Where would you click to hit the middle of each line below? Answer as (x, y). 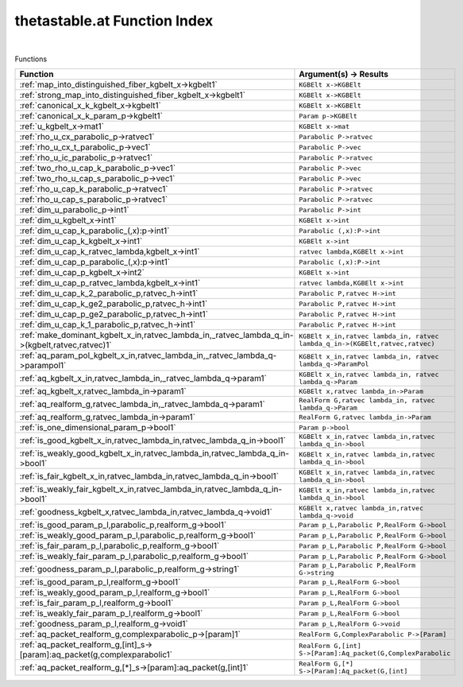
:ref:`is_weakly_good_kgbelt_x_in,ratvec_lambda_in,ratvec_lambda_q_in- (154, 453)
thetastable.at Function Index (114, 21)
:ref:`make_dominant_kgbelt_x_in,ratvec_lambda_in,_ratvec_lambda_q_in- (156, 336)
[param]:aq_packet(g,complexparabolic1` (96, 654)
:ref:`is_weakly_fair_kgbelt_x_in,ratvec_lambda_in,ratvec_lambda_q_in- (151, 489)
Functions (31, 59)
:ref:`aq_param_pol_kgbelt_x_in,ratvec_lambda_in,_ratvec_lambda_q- (148, 355)
